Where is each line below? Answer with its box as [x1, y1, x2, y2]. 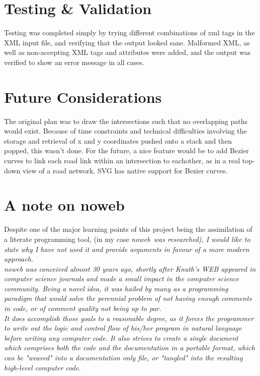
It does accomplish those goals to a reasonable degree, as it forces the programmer [4, 312, 254, 323]
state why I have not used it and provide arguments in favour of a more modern [4, 243, 249, 254]
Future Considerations [4, 86, 162, 107]
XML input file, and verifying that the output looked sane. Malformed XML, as [4, 37, 250, 47]
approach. [4, 254, 34, 264]
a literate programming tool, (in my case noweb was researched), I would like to [4, 233, 250, 244]
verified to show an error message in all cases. [4, 56, 144, 67]
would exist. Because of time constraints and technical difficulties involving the [4, 126, 247, 136]
